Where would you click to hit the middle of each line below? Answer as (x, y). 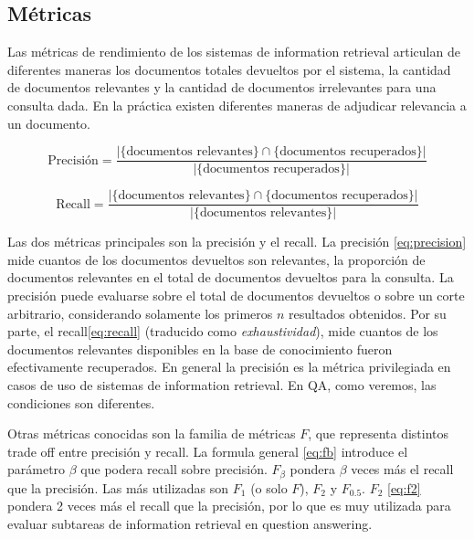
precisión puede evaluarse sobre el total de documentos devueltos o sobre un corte (236, 296)
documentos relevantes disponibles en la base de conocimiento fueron (200, 349)
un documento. (49, 123)
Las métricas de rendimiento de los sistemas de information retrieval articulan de (234, 52)
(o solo (269, 487)
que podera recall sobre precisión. (174, 469)
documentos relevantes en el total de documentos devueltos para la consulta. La (231, 277)
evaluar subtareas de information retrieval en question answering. (190, 524)
